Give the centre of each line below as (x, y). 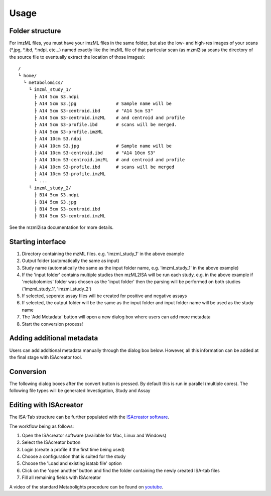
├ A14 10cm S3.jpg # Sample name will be (103, 146)
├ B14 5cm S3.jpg (55, 202)
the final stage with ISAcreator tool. (46, 357)
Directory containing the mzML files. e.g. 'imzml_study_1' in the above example (103, 254)
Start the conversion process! (52, 324)
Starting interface (38, 242)
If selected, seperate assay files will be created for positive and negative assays (104, 296)
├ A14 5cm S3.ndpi (56, 96)
